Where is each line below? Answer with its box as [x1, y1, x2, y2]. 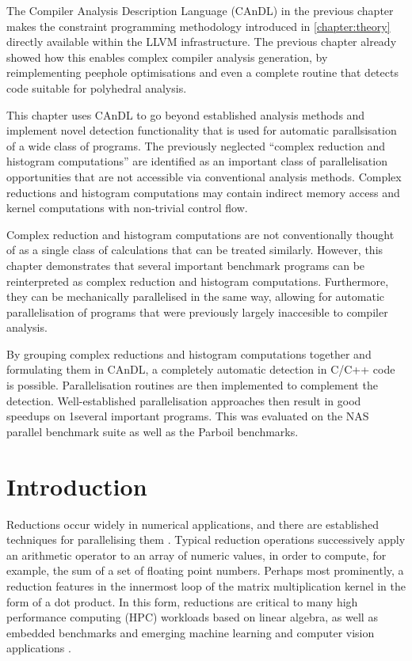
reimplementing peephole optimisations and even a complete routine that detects [6, 64, 399, 81]
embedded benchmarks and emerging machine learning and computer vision [6, 624, 375, 640]
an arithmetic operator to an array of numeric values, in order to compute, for [6, 546, 387, 563]
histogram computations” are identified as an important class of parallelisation [6, 153, 387, 169]
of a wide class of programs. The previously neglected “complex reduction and [6, 137, 386, 154]
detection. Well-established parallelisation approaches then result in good [6, 392, 361, 408]
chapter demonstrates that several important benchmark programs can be [6, 256, 365, 273]
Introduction [6, 469, 147, 502]
